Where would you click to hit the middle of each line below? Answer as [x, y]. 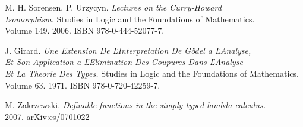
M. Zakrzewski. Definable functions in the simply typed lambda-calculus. [135, 105]
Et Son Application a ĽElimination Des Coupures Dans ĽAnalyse [124, 62]
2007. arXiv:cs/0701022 [47, 116]
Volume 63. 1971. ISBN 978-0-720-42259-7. [83, 85]
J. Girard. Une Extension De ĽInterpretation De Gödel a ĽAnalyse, [128, 50]
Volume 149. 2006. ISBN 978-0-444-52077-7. [85, 30]
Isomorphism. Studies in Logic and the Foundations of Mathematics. [130, 19]
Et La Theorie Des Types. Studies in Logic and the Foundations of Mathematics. [152, 73]
